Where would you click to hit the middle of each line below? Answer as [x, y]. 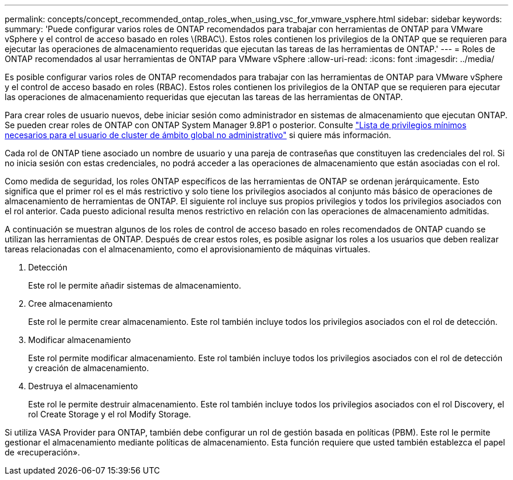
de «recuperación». [42, 452]
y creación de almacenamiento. [89, 368]
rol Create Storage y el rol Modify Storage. [110, 414]
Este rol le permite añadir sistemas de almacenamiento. [135, 285]
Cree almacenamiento [71, 304]
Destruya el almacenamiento [83, 386]
